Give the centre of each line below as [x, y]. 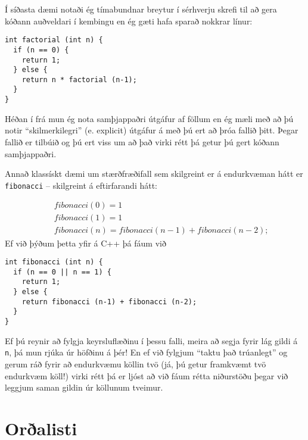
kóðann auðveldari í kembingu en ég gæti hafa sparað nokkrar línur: [129, 21]
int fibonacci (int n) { [54, 262]
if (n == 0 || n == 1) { [62, 272]
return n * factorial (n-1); [79, 79]
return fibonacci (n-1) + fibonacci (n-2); [109, 302]
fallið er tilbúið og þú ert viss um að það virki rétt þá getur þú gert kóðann [142, 141]
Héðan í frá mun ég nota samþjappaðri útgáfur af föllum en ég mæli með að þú [149, 118]
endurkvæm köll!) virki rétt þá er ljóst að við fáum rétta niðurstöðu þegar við [147, 375]
